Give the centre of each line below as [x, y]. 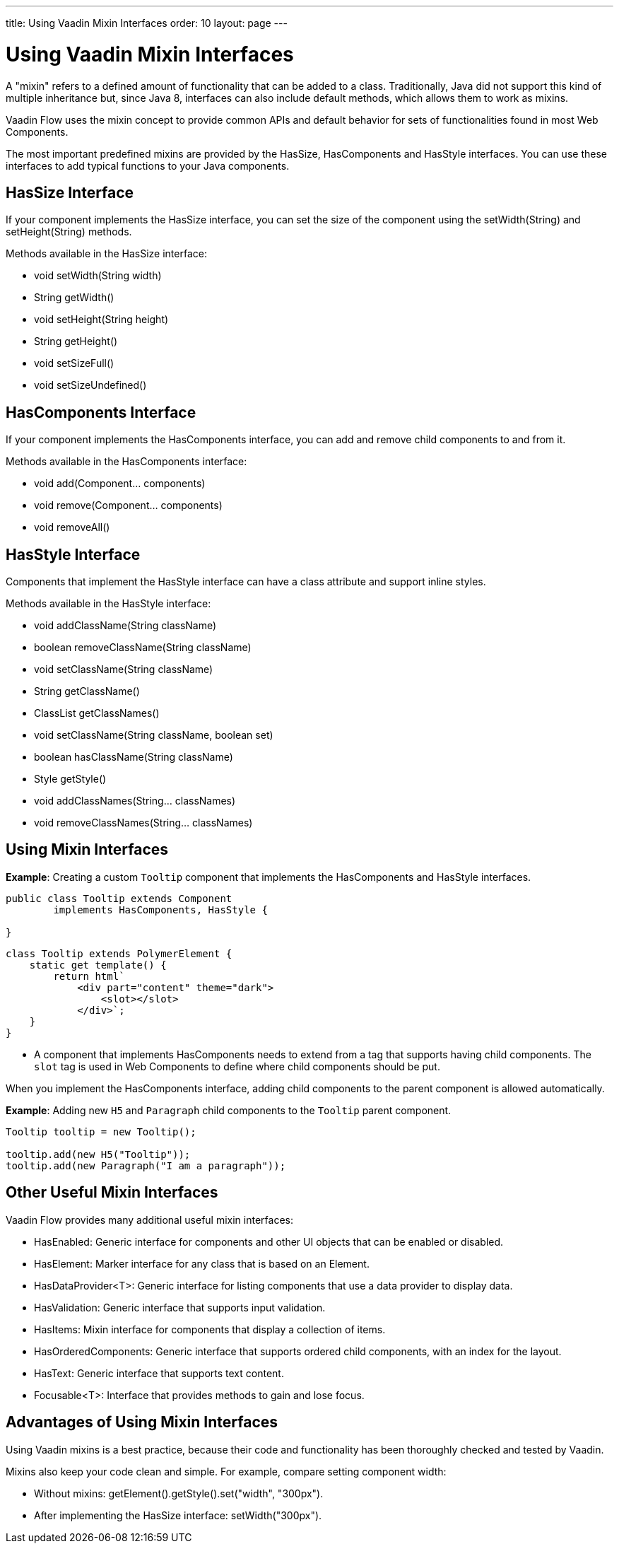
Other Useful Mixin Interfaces [112, 1193]
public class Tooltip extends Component [119, 898]
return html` [89, 976]
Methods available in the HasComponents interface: [126, 462]
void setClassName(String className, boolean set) [154, 735]
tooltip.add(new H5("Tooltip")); [98, 1154]
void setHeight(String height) [101, 320]
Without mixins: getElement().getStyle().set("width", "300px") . [179, 1493]
